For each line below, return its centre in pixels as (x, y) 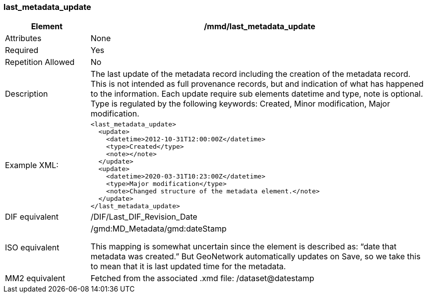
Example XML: (32, 165)
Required (22, 50)
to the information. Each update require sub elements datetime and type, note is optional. (257, 94)
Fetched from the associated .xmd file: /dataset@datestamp (202, 278)
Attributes (23, 38)
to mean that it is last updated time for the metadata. (188, 267)
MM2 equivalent (35, 278)
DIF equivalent (32, 217)
